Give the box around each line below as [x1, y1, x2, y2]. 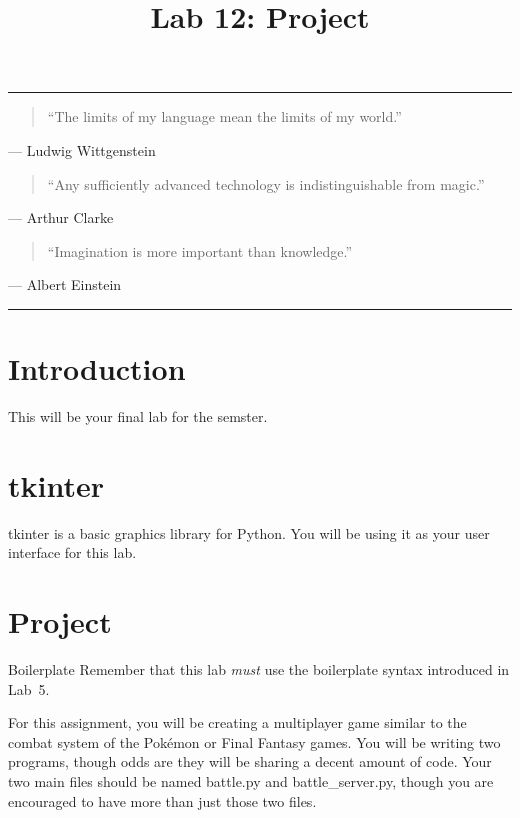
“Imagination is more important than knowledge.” [47, 240, 353, 261]
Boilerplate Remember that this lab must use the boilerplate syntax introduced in [8, 659, 510, 680]
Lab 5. [8, 678, 50, 699]
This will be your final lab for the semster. [8, 406, 268, 427]
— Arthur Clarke [8, 207, 114, 228]
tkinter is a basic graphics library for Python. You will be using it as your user [8, 522, 490, 543]
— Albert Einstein [8, 274, 122, 295]
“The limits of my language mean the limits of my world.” [47, 106, 402, 127]
